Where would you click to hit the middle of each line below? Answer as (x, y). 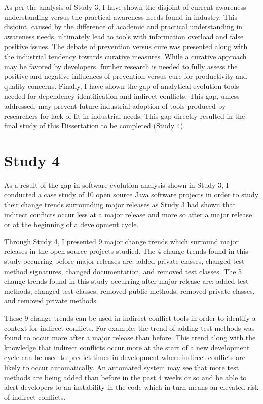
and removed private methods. (51, 301)
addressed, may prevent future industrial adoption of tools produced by (115, 105)
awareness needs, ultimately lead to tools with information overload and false (124, 36)
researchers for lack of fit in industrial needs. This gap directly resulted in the (125, 116)
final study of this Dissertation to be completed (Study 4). (95, 126)
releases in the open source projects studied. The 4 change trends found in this (126, 251)
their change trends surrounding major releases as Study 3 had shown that (120, 205)
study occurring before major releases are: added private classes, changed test (124, 261)
